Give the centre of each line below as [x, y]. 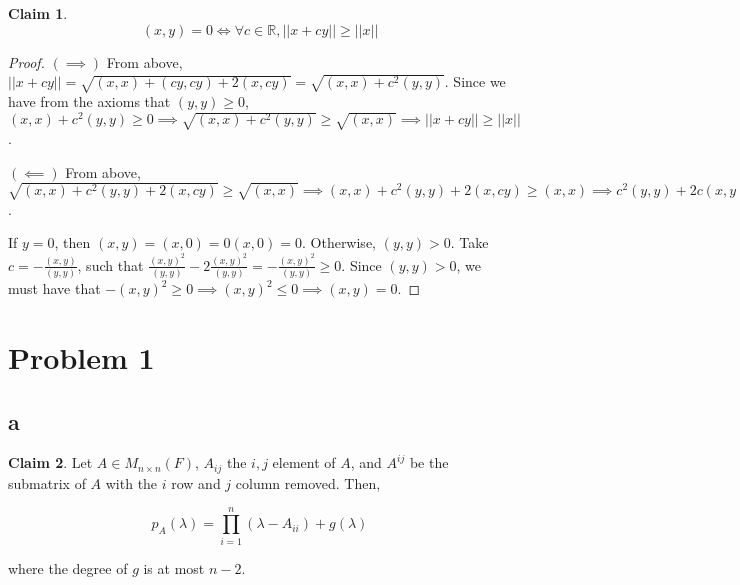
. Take [469, 242]
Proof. [26, 61]
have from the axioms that [89, 100]
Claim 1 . [38, 13]
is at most [174, 567]
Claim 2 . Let [50, 462]
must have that [54, 288]
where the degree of [68, 567]
